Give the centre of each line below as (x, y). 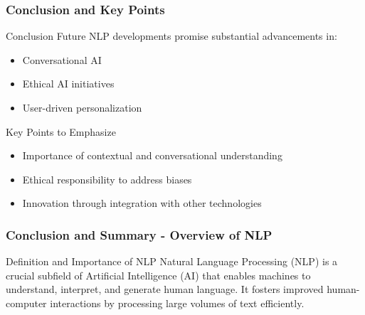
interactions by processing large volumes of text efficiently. (177, 303)
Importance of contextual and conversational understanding (152, 155)
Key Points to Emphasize (61, 131)
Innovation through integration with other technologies (142, 203)
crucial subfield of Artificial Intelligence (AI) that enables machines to (158, 275)
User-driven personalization (82, 107)
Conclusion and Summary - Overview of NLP (139, 234)
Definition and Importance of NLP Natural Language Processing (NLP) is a (172, 261)
